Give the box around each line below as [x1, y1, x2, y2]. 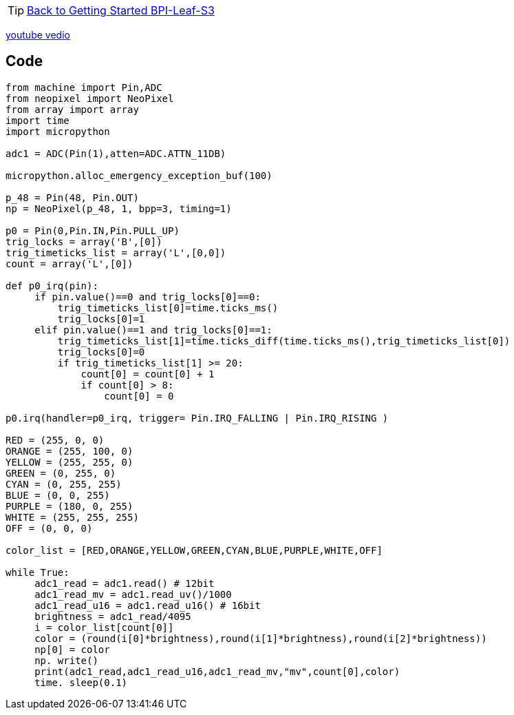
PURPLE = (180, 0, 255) [6, 500, 133, 512]
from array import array [6, 103, 139, 115]
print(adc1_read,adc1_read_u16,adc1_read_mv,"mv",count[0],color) [34, 665, 400, 677]
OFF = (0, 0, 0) [6, 522, 93, 534]
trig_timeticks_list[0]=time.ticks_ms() [57, 302, 279, 313]
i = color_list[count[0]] [34, 621, 174, 633]
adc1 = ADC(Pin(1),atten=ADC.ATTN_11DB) [6, 147, 226, 159]
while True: [6, 566, 69, 578]
